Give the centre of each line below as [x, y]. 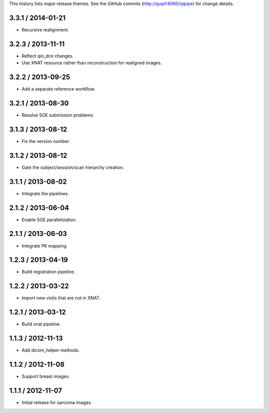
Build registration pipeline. [49, 272]
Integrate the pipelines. [45, 193]
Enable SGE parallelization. [49, 220]
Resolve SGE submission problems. [58, 115]
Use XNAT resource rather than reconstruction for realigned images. [92, 63]
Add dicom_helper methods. [51, 350]
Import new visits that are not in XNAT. [61, 298]
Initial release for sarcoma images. [57, 402]
